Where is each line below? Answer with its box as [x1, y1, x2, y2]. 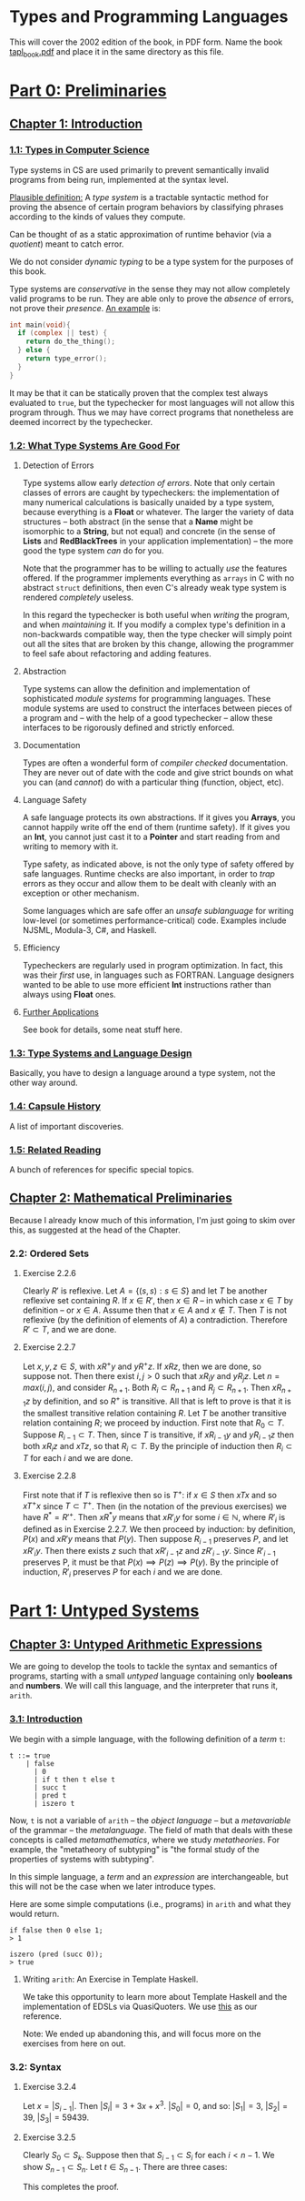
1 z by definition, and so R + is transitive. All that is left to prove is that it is [22, 1395, 292, 1408]
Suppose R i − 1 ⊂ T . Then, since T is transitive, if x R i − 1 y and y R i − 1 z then [22, 1429, 295, 1442]
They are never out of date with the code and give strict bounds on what [22, 767, 294, 778]
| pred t [33, 1790, 67, 1800]
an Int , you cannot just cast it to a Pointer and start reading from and [22, 831, 280, 843]
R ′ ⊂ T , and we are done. [22, 1324, 117, 1335]
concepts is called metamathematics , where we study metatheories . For [9, 1834, 280, 1845]
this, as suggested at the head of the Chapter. [9, 1224, 182, 1235]
